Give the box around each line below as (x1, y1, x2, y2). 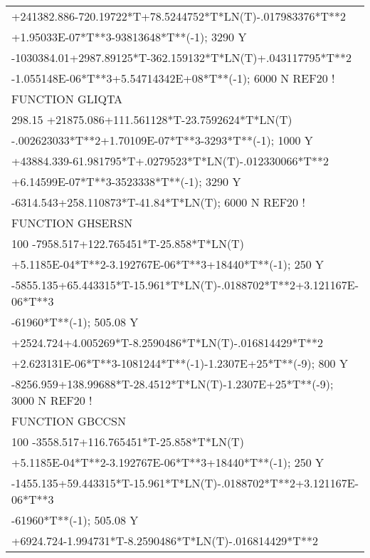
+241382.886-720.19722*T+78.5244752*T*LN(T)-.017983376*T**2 (11, 8, 347, 24)
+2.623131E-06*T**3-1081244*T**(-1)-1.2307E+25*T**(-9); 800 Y (11, 355, 348, 371)
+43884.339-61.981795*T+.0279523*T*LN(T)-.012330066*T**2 (11, 153, 329, 169)
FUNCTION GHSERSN (11, 215, 133, 231)
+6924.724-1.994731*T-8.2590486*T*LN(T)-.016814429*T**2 (11, 532, 318, 549)
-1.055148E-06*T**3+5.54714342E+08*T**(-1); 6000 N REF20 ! (11, 70, 335, 86)
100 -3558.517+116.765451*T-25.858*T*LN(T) (11, 433, 244, 450)
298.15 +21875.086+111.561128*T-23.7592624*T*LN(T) (11, 111, 292, 128)
